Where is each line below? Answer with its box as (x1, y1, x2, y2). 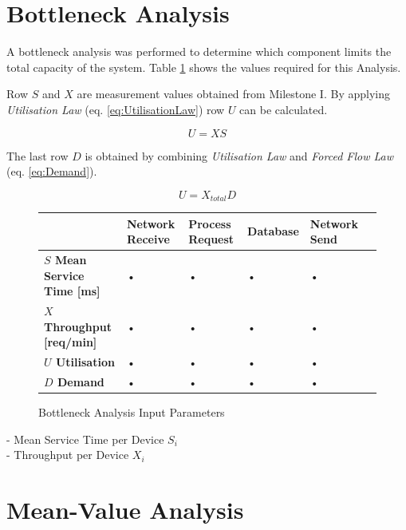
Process (188, 215, 231, 231)
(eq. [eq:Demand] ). (6, 163, 97, 180)
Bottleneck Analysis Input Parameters (38, 404, 225, 421)
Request (188, 231, 235, 247)
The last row (6, 147, 69, 164)
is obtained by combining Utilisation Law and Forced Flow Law (85, 147, 394, 164)
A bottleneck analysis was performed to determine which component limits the (6, 43, 392, 60)
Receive (127, 231, 170, 247)
